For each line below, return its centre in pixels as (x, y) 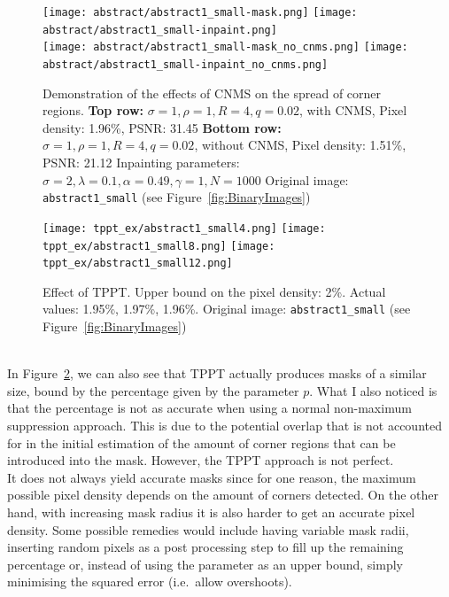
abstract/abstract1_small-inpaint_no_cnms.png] (186, 64)
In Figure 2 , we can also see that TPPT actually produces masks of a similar (217, 373)
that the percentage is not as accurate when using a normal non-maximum (209, 408)
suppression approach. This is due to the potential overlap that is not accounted (224, 426)
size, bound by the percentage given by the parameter (153, 390)
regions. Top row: (93, 110)
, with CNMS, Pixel (353, 110)
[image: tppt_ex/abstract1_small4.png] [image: (184, 228)
